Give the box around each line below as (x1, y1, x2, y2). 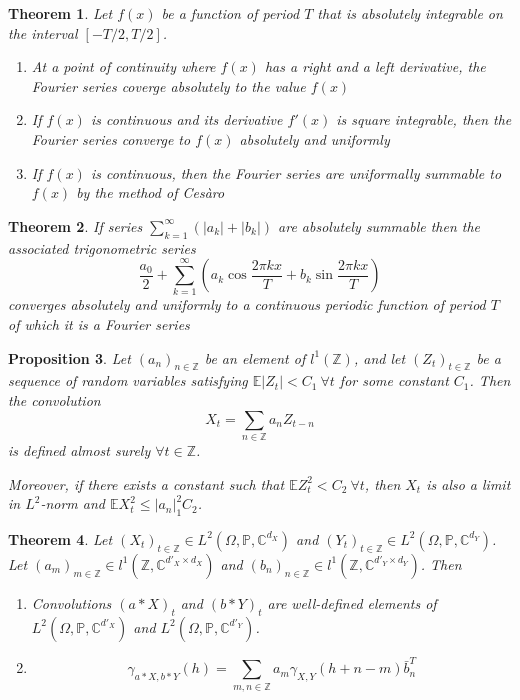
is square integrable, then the (336, 109, 512, 130)
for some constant (339, 370, 449, 391)
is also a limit (426, 473, 511, 494)
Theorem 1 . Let (8, 3, 113, 23)
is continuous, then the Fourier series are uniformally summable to (90, 162, 502, 183)
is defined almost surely (8, 439, 151, 460)
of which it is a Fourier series (8, 314, 190, 335)
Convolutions (31, 592, 112, 613)
